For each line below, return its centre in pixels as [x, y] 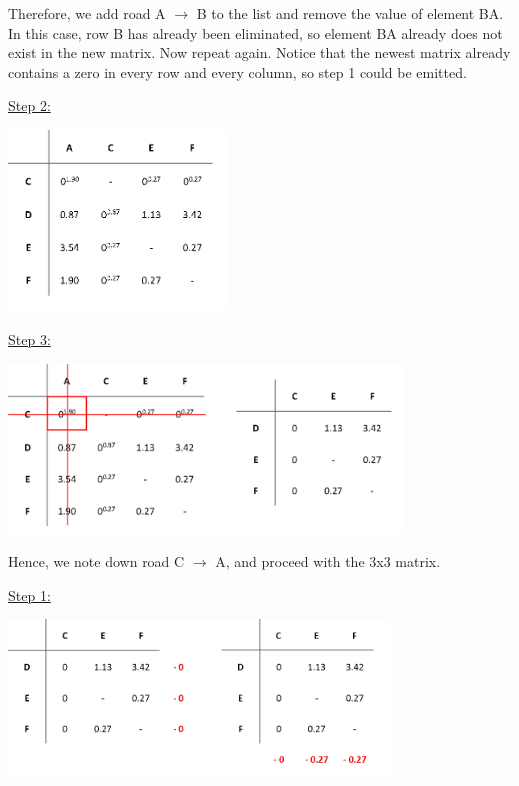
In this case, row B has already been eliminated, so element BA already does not [255, 32]
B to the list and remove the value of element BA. [350, 13]
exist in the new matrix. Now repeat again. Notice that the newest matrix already [259, 52]
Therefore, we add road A [87, 13]
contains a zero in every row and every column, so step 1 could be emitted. [237, 71]
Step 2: [29, 105]
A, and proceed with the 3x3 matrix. [328, 561]
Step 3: [29, 338]
